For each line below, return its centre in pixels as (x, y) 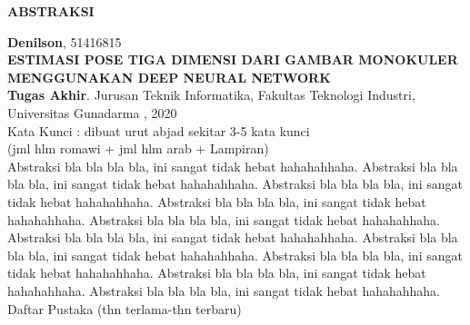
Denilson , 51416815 (65, 41)
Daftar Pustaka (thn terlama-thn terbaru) (125, 308)
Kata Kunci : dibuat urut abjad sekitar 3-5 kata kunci (159, 130)
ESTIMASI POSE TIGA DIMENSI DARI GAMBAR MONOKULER (233, 59)
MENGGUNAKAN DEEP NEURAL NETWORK (169, 77)
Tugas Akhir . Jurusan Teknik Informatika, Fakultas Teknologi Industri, (211, 95)
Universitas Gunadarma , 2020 (92, 112)
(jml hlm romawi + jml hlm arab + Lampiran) (138, 148)
